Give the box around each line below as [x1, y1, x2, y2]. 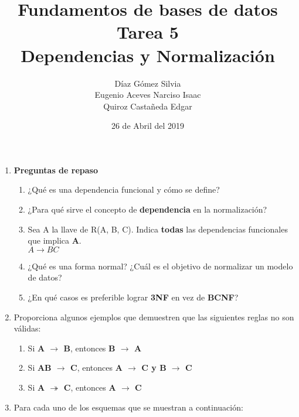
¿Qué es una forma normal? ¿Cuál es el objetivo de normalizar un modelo [28, 259, 293, 272]
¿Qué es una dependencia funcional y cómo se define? [28, 183, 220, 196]
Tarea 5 [117, 20, 179, 44]
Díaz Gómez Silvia [114, 77, 181, 89]
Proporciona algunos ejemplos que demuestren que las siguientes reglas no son [13, 310, 294, 323]
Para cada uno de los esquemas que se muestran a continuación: [13, 401, 243, 413]
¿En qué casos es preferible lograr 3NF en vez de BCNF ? [28, 291, 239, 303]
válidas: [13, 322, 41, 334]
